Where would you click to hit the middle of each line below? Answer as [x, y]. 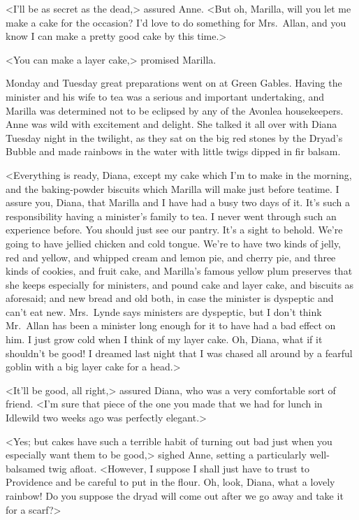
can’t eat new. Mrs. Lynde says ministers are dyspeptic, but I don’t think [164, 311]
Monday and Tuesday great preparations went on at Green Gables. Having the [174, 83]
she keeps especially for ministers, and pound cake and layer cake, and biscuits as [180, 284]
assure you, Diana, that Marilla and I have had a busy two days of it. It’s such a [178, 202]
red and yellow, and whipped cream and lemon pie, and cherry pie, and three [171, 257]
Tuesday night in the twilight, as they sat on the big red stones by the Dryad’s [174, 137]
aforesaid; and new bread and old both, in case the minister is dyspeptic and [170, 298]
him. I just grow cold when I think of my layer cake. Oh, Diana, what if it [164, 339]
